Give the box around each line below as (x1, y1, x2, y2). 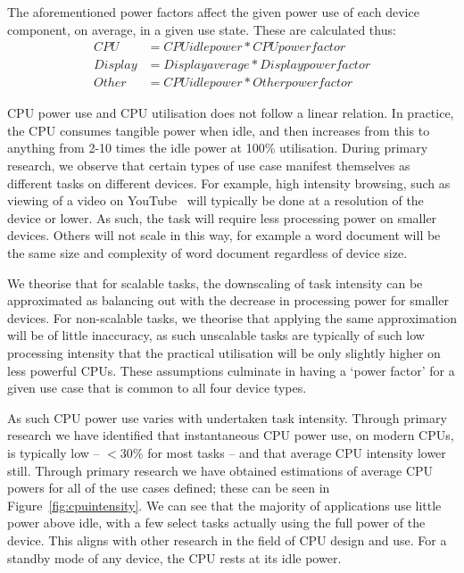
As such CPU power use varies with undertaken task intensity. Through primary (7, 408, 447, 427)
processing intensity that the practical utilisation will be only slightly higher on (7, 344, 441, 361)
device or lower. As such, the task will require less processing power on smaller (7, 208, 437, 227)
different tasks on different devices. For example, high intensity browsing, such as (7, 173, 451, 192)
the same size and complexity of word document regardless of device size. (7, 244, 408, 262)
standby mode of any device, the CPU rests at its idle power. (7, 548, 342, 567)
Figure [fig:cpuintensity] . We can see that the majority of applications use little (7, 495, 442, 514)
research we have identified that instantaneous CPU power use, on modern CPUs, (7, 426, 454, 444)
